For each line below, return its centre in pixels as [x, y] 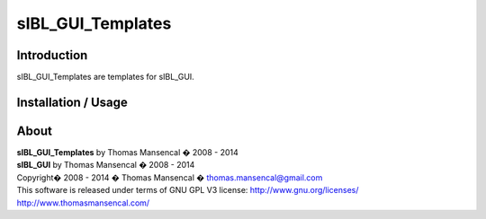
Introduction [52, 55]
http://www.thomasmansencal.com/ [83, 203]
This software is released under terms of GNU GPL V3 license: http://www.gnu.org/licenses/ [188, 190]
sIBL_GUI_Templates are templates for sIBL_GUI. [106, 77]
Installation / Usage [72, 102]
